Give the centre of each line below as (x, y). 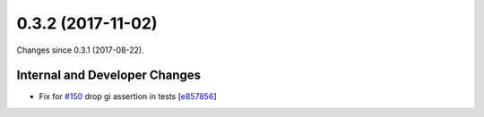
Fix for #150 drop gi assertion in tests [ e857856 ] (128, 96)
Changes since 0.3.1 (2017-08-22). (80, 50)
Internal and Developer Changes (109, 75)
